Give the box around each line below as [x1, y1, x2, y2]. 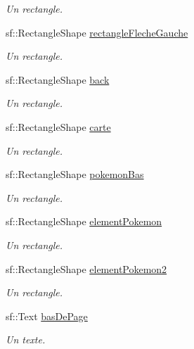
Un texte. [6, 332, 46, 347]
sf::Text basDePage [6, 308, 88, 323]
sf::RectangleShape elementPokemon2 [6, 261, 167, 276]
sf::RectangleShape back [6, 72, 110, 87]
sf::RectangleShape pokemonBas [6, 167, 144, 182]
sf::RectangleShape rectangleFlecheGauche [6, 25, 188, 39]
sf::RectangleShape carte [6, 119, 111, 134]
